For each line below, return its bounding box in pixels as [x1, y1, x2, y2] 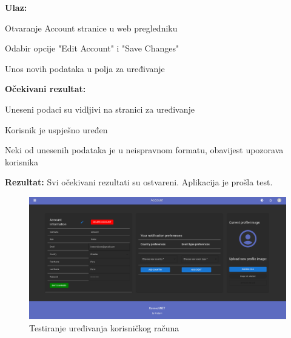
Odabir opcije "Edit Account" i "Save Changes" [5, 42, 179, 55]
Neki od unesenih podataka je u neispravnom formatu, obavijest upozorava [5, 144, 284, 156]
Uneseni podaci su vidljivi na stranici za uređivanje [5, 102, 195, 115]
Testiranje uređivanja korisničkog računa [29, 321, 179, 334]
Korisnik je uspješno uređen [5, 123, 108, 136]
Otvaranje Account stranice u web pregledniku [5, 21, 178, 34]
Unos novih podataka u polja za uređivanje [5, 62, 165, 75]
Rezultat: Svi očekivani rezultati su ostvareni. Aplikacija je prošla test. [5, 176, 273, 188]
